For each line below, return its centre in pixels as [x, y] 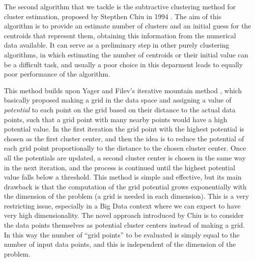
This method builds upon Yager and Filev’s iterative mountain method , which [123, 90]
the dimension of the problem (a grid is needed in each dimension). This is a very [127, 196]
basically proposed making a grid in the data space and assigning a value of [118, 100]
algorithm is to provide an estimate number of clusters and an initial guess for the [127, 26]
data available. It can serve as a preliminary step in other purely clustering [117, 45]
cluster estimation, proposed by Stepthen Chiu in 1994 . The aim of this [113, 16]
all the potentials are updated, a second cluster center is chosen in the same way [125, 157]
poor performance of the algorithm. [57, 74]
